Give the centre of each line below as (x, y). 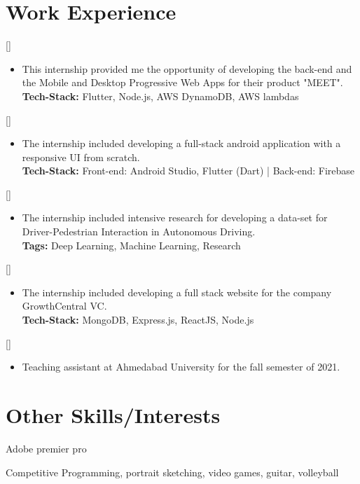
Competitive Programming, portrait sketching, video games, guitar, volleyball (172, 472)
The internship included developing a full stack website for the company (177, 292)
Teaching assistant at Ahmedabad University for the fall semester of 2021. (181, 367)
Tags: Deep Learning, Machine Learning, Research (131, 245)
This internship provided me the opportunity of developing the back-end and (187, 68)
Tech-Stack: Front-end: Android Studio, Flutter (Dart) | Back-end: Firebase (188, 171)
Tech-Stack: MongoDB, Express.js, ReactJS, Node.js (138, 320)
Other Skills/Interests (113, 415)
